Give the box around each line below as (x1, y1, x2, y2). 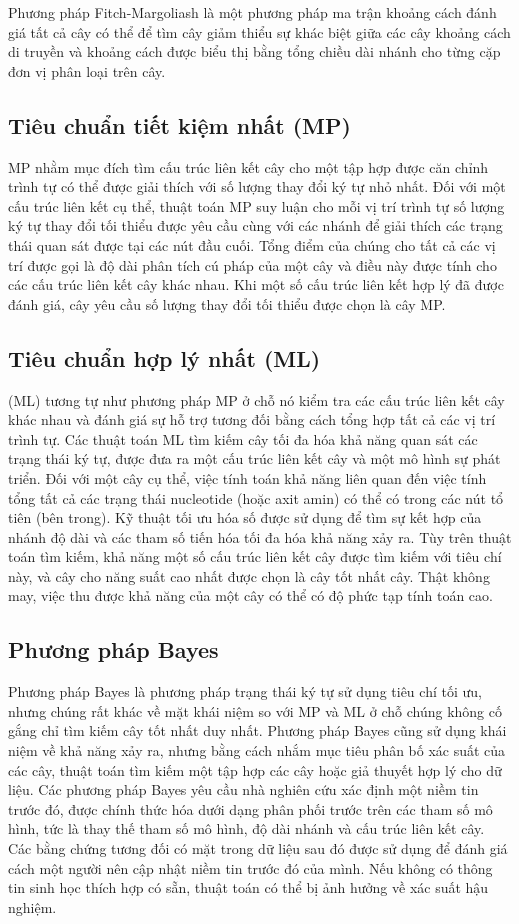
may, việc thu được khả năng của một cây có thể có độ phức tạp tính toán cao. (8, 585, 493, 606)
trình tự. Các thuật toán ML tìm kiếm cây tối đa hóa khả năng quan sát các (8, 428, 478, 449)
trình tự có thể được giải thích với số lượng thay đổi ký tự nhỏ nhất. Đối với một (8, 176, 506, 197)
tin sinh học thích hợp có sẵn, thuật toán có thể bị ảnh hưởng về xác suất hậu (8, 877, 489, 898)
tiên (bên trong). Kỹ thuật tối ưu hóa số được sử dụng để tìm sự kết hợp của (8, 507, 482, 528)
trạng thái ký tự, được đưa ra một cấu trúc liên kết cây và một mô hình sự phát (8, 448, 501, 469)
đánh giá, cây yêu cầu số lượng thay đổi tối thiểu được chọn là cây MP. (8, 293, 446, 314)
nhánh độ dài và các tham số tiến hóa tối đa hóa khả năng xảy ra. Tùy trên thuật (8, 526, 512, 547)
